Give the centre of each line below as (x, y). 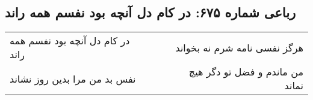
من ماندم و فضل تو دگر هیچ (246, 72)
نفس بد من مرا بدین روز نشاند (73, 78)
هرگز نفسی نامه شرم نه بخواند (239, 47)
